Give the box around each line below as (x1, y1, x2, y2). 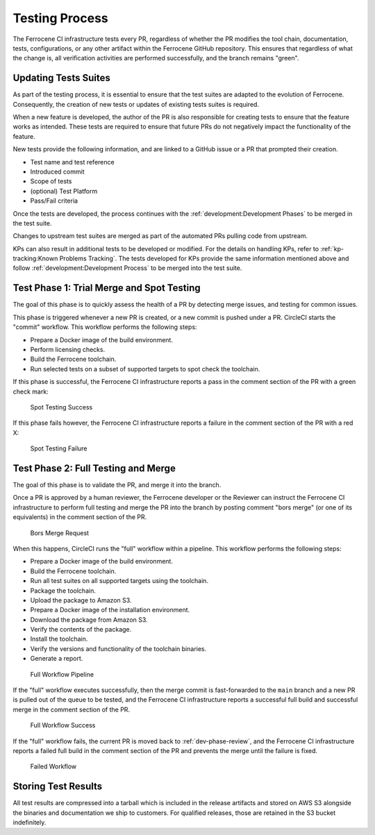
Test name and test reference (30, 158, 115, 166)
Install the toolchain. (30, 635, 88, 643)
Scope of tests (30, 177, 72, 185)
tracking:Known (12, 254, 58, 263)
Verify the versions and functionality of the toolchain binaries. (30, 644, 207, 652)
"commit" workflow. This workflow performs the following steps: (12, 323, 197, 331)
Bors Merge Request (30, 528, 90, 537)
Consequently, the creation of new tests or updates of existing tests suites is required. (12, 100, 260, 108)
